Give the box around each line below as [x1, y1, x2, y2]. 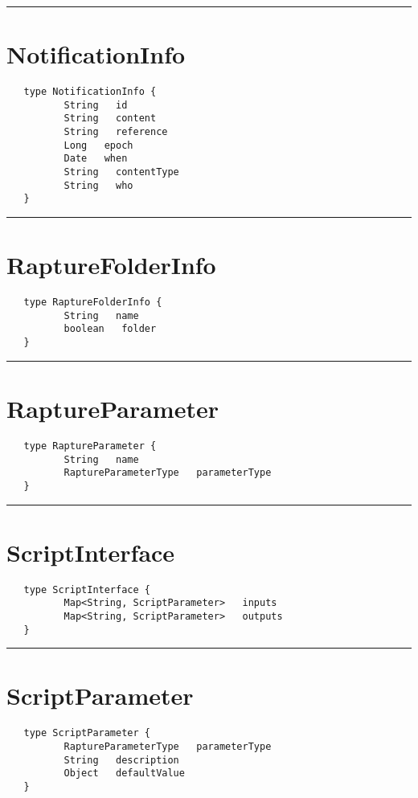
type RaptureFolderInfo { [23, 297, 162, 309]
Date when [64, 153, 128, 165]
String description [64, 754, 179, 766]
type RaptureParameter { [23, 440, 157, 452]
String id [64, 99, 128, 111]
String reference [64, 126, 168, 138]
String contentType [64, 166, 179, 178]
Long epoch [64, 139, 133, 151]
